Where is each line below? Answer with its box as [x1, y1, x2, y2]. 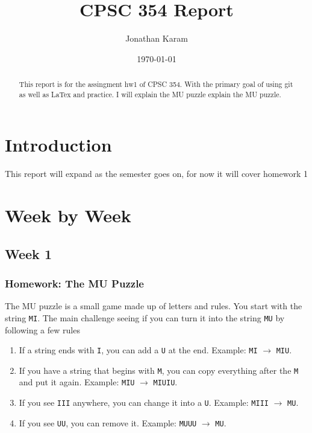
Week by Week [5, 203, 131, 228]
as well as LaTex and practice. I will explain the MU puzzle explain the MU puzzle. [19, 89, 281, 99]
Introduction [5, 132, 112, 157]
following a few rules [5, 323, 80, 336]
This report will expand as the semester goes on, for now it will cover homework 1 [5, 167, 308, 180]
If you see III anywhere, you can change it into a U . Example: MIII [19, 396, 269, 409]
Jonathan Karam [125, 32, 188, 45]
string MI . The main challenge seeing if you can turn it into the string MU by [5, 311, 285, 324]
